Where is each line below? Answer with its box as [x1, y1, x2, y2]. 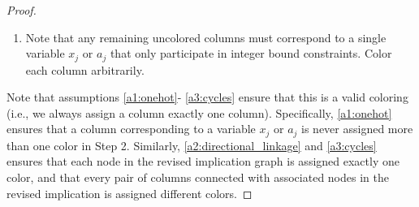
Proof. [6, 2, 37, 18]
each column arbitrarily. [25, 61, 145, 78]
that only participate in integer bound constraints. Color [110, 45, 392, 62]
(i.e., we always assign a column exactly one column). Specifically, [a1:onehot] [6, 104, 392, 121]
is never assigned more [301, 120, 413, 137]
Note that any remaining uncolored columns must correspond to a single [25, 28, 387, 45]
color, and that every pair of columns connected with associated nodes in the [6, 169, 389, 186]
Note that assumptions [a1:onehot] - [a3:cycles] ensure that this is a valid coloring [6, 88, 408, 106]
